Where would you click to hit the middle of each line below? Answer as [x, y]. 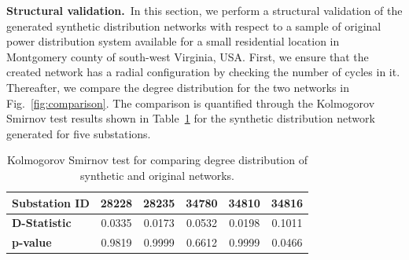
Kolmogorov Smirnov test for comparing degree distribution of [157, 160]
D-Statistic [42, 223]
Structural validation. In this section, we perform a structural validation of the [204, 10]
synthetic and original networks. [157, 175]
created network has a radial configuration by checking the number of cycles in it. [203, 72]
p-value [32, 242]
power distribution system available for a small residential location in [173, 41]
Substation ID [51, 202]
